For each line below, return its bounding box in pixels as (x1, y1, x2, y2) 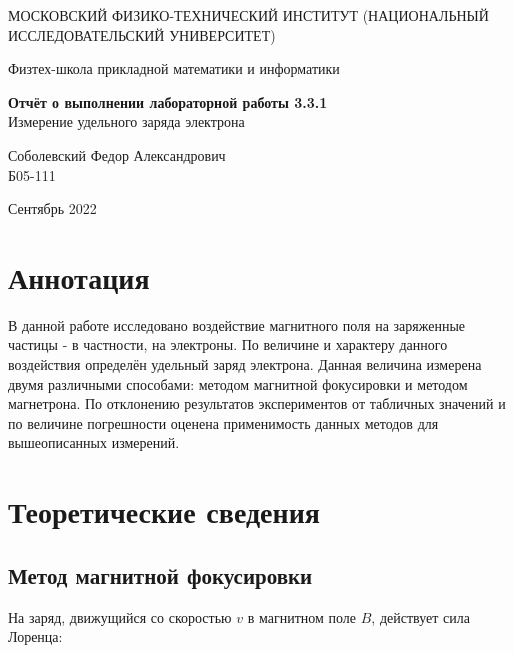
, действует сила (371, 606, 470, 627)
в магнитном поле (247, 606, 357, 627)
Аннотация (8, 256, 150, 297)
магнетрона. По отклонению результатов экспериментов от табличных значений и (8, 393, 506, 414)
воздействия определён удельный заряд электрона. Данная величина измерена (8, 354, 482, 375)
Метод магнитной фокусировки (8, 559, 313, 590)
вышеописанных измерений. (8, 432, 180, 453)
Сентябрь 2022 (8, 198, 97, 219)
